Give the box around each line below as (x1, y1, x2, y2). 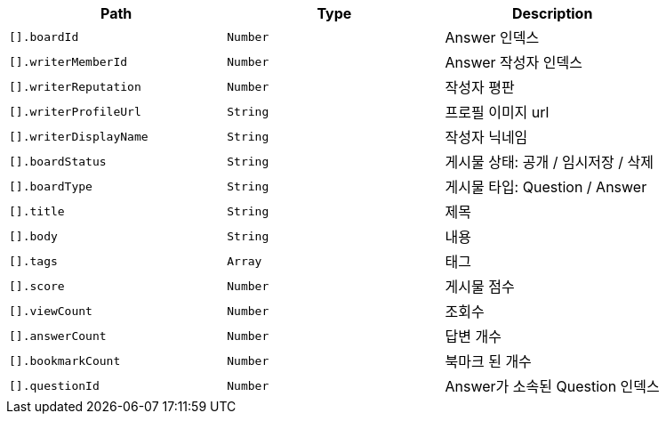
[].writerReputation (9, 79, 141, 93)
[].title (9, 204, 65, 218)
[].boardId (9, 29, 79, 44)
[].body (9, 229, 58, 243)
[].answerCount (9, 328, 107, 343)
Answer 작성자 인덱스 (445, 53, 582, 71)
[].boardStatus (9, 154, 107, 168)
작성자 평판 (445, 78, 515, 96)
